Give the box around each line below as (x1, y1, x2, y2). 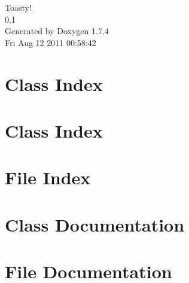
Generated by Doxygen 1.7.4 (5, 25, 109, 37)
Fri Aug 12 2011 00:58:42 (5, 36, 96, 48)
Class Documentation (5, 212, 185, 236)
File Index (5, 165, 91, 190)
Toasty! (5, 1, 32, 13)
